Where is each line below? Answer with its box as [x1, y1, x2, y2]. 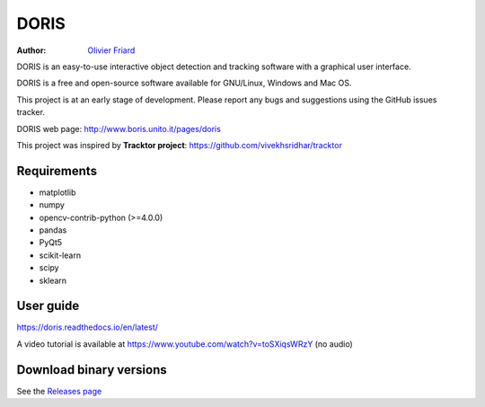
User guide [16, 298, 80, 314]
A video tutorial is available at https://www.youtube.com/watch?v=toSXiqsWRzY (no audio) [16, 338, 354, 349]
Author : [16, 45, 47, 56]
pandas [39, 225, 67, 235]
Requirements [16, 163, 98, 179]
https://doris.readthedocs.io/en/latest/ [16, 322, 159, 332]
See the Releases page [16, 385, 102, 396]
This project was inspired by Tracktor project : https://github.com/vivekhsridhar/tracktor [16, 139, 343, 150]
